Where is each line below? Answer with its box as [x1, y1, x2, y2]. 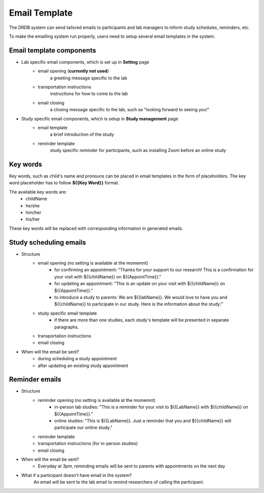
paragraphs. [54, 324, 79, 330]
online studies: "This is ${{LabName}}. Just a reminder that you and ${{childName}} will [54, 418, 232, 424]
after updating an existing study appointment [38, 363, 129, 369]
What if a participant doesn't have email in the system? [21, 472, 132, 478]
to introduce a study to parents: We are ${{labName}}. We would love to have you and [54, 295, 227, 300]
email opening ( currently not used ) [38, 68, 110, 74]
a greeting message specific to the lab [50, 75, 127, 81]
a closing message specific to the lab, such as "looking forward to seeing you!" [50, 107, 210, 113]
